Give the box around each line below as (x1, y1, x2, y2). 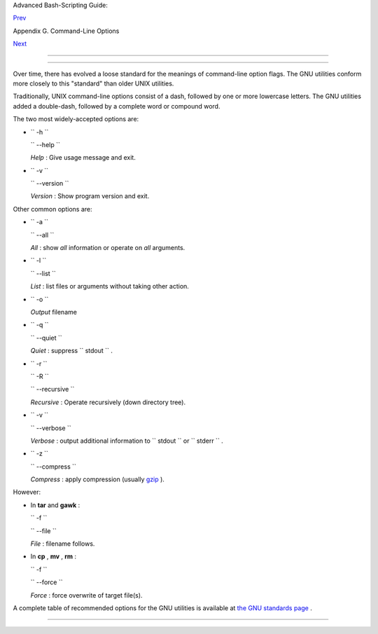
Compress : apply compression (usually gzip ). (30, 475, 164, 483)
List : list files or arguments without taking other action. (30, 282, 189, 291)
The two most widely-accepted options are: (13, 115, 139, 123)
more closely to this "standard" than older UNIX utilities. (13, 79, 174, 88)
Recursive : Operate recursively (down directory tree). (30, 398, 185, 406)
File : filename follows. (30, 539, 95, 548)
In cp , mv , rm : (30, 552, 77, 560)
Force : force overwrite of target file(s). (30, 591, 143, 599)
